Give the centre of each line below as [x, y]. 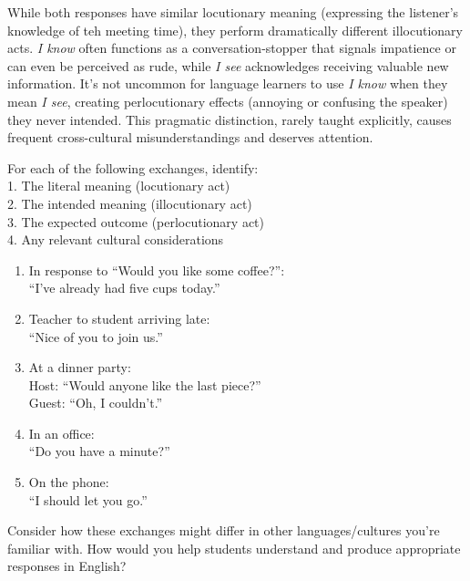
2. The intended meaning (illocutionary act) [130, 203]
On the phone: [69, 482]
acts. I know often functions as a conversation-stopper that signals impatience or [232, 48]
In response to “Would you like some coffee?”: [157, 270]
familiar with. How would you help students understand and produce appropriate [234, 548]
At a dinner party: [80, 367]
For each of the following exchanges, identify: [133, 167]
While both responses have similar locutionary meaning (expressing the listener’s [233, 12]
